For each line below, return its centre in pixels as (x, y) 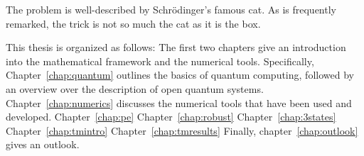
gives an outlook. (43, 144)
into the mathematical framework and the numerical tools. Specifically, (160, 61)
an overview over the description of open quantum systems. (135, 88)
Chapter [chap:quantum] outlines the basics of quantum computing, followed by (180, 75)
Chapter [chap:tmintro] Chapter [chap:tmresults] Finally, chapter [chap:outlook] (182, 130)
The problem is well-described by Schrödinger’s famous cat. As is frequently (171, 9)
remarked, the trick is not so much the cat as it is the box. (133, 23)
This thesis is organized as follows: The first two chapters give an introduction (176, 47)
